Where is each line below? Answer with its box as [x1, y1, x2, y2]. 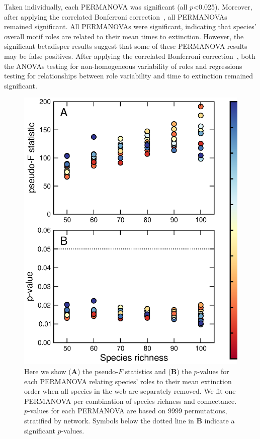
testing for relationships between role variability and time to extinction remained [4, 70, 253, 81]
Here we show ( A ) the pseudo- [24, 366, 118, 377]
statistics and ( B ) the [125, 366, 192, 377]
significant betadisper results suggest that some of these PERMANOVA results [4, 41, 247, 51]
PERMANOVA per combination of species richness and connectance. [24, 395, 237, 406]
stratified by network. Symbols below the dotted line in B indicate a [24, 415, 235, 426]
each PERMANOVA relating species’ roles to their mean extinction [24, 376, 232, 386]
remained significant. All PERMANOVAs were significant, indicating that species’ [4, 21, 256, 32]
